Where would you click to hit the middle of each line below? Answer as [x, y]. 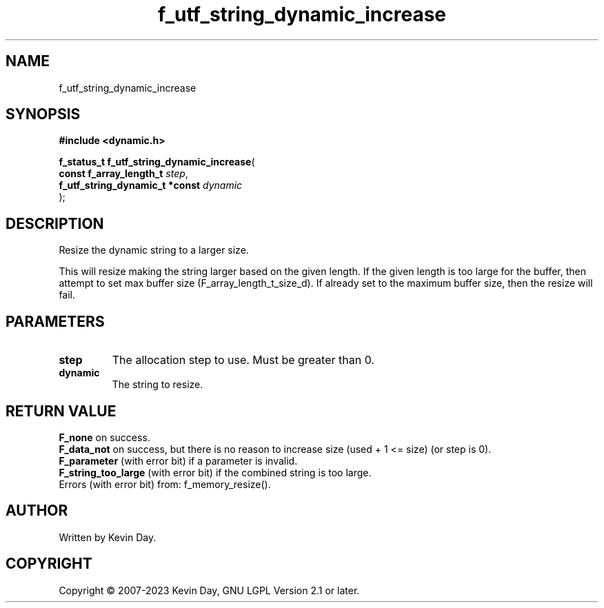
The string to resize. [158, 385]
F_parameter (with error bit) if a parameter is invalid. [178, 460]
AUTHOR [37, 511]
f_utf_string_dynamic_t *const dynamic [151, 185]
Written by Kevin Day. [108, 537]
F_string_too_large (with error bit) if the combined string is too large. [215, 472]
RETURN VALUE [61, 411]
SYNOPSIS [43, 114]
